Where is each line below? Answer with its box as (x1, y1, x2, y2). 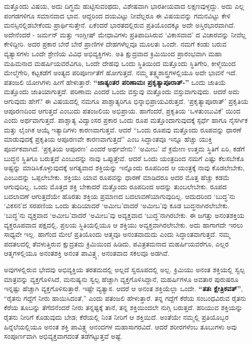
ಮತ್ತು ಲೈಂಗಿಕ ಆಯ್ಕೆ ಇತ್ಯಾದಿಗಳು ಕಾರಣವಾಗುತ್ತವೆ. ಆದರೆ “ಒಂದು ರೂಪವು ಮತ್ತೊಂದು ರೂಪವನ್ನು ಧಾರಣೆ (4, 124, 242, 134)
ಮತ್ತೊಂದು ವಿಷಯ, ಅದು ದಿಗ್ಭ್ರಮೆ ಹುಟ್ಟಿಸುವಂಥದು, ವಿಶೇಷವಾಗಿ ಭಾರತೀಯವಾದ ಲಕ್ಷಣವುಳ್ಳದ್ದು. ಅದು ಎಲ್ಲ (4, 1, 244, 11)
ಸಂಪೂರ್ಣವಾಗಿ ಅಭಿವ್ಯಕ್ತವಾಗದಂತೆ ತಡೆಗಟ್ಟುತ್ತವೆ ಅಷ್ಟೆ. (4, 331, 123, 341)
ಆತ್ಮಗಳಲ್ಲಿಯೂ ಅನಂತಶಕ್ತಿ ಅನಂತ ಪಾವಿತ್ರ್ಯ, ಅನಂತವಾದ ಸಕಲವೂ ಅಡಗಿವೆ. (4, 248, 169, 258)
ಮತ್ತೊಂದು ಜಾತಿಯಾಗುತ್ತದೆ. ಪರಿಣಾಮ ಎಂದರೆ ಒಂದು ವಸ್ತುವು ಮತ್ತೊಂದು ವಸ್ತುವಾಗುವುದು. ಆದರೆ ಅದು (4, 86, 239, 97)
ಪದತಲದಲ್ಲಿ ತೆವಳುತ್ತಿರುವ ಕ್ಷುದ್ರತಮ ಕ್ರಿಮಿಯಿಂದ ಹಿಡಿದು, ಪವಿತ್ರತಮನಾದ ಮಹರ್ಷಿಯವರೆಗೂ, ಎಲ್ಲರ (4, 238, 229, 248)
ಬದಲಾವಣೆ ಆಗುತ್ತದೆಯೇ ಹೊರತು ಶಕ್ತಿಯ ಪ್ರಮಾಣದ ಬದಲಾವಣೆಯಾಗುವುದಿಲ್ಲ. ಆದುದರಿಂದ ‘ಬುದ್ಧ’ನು (4, 191, 235, 201)
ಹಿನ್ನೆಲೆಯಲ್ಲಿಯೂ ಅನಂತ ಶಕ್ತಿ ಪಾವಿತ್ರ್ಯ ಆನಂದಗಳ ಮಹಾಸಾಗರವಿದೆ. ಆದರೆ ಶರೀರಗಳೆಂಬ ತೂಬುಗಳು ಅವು (4, 321, 237, 331)
